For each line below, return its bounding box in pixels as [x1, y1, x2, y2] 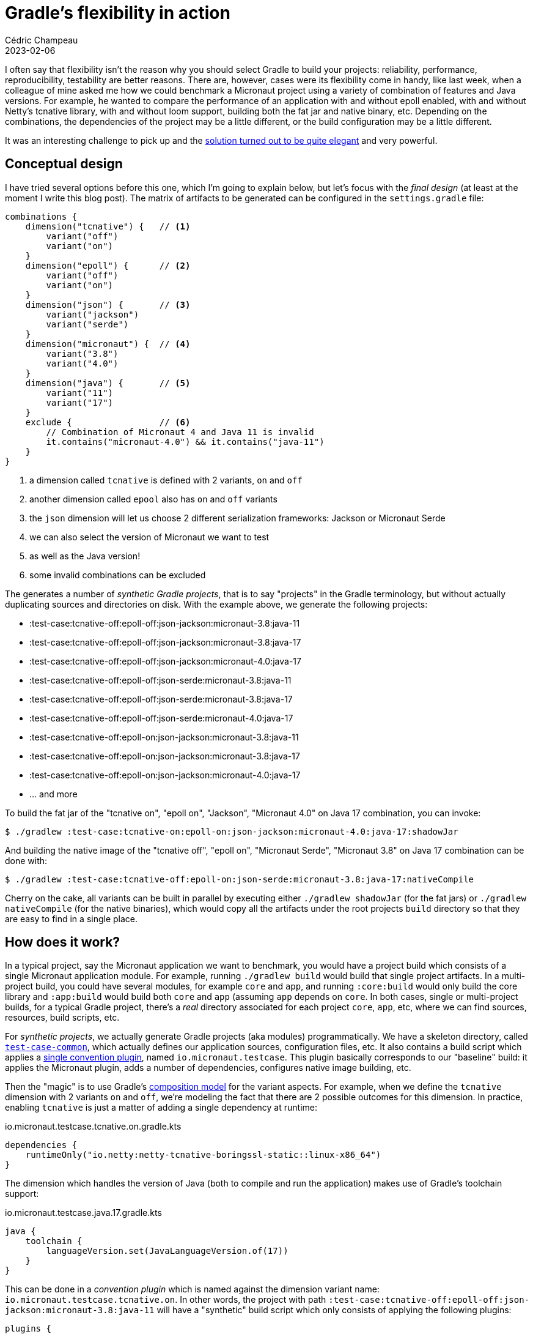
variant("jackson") [46, 309, 139, 319]
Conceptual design [5, 156, 123, 172]
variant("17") [46, 397, 114, 408]
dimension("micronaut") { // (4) [25, 338, 191, 349]
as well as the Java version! [29, 550, 141, 561]
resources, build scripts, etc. [5, 1012, 120, 1023]
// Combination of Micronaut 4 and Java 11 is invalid [46, 427, 314, 437]
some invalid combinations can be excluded [29, 569, 206, 580]
